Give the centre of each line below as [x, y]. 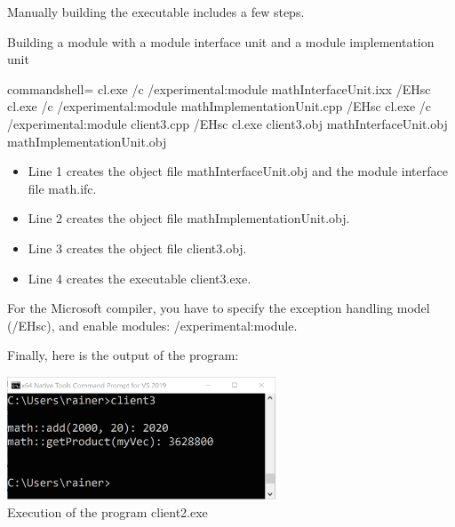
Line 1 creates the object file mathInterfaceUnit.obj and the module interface [238, 171]
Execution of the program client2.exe [108, 511]
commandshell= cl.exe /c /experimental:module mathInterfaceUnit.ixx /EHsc [219, 88]
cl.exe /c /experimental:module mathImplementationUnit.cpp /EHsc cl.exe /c [220, 106]
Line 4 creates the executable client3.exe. [140, 278]
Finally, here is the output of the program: [123, 355]
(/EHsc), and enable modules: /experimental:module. [152, 325]
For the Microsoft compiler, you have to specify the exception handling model [219, 308]
